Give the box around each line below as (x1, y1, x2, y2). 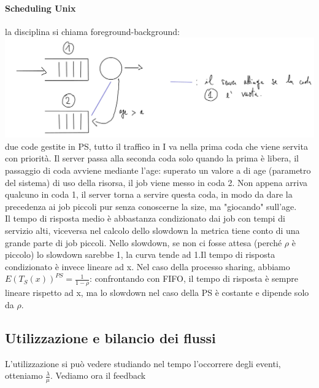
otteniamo (5, 369, 43, 382)
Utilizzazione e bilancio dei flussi (5, 328, 216, 347)
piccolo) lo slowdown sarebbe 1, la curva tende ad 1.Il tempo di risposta (5, 248, 275, 261)
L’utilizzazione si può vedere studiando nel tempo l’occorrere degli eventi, (5, 357, 281, 370)
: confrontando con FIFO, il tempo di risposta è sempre (90, 272, 298, 285)
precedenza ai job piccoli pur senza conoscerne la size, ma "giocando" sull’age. (5, 200, 297, 212)
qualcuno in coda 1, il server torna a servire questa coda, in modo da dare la (5, 188, 293, 201)
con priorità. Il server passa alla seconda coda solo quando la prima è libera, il (5, 152, 299, 165)
